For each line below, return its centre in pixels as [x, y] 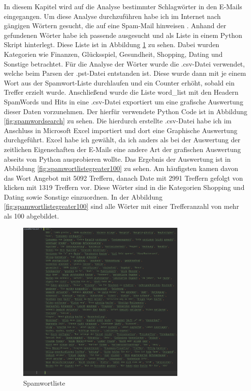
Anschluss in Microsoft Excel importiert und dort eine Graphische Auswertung [121, 130]
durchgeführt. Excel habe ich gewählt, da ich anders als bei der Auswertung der [122, 140]
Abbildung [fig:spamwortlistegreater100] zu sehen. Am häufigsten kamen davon [121, 168]
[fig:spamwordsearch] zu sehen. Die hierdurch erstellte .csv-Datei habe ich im [118, 121]
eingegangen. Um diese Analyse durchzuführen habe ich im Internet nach [112, 16]
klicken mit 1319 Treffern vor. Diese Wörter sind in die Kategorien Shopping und [124, 187]
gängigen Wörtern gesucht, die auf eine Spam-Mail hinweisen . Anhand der [115, 25]
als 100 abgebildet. [31, 216]
